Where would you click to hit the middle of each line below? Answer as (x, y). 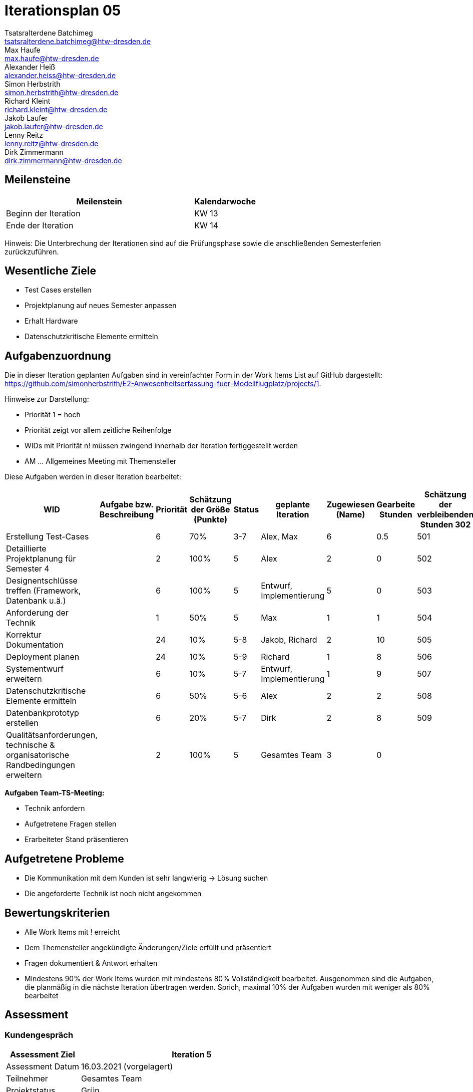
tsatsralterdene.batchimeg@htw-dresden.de (78, 41)
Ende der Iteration (40, 225)
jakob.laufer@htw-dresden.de (54, 126)
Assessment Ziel (43, 1055)
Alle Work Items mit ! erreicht (72, 932)
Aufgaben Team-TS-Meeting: (55, 793)
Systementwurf (35, 669)
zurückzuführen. (32, 251)
